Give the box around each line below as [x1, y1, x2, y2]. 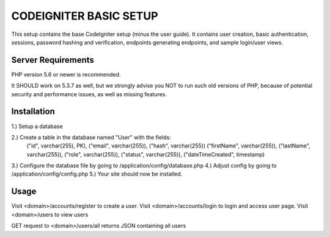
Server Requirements [11, 55, 95, 65]
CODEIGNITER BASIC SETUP [11, 9, 158, 23]
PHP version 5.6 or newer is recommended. [11, 71, 121, 78]
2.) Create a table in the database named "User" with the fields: [11, 133, 171, 141]
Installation [11, 107, 55, 117]
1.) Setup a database [11, 122, 64, 130]
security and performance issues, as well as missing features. [11, 90, 167, 97]
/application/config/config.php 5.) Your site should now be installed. [11, 171, 183, 178]
